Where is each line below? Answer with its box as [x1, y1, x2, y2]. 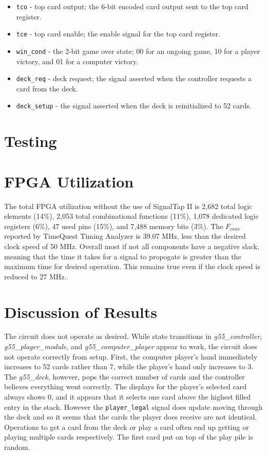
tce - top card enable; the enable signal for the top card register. [16, 28, 220, 39]
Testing [4, 130, 57, 152]
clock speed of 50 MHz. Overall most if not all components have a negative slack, [4, 240, 259, 251]
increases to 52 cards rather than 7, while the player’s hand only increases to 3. [4, 361, 254, 372]
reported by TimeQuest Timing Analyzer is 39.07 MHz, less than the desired [4, 231, 246, 241]
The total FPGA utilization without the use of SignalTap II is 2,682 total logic [4, 200, 253, 211]
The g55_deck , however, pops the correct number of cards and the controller [4, 371, 245, 382]
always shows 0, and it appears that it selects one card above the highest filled [4, 391, 251, 402]
